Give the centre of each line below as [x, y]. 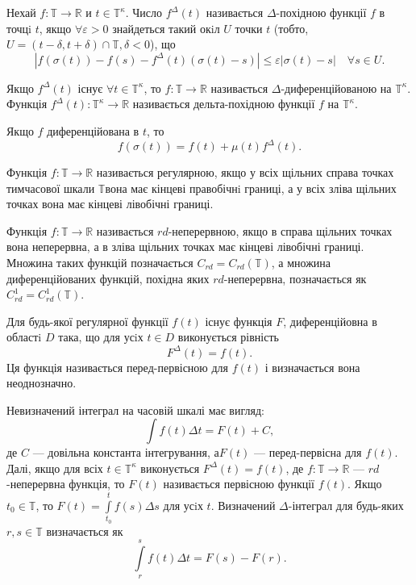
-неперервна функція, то [66, 484]
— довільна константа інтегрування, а [126, 452]
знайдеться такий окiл [166, 28]
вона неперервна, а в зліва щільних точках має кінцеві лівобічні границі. [185, 247]
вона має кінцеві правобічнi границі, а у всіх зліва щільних [251, 188]
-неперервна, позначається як [295, 278]
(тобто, [291, 28]
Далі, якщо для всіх [55, 468]
